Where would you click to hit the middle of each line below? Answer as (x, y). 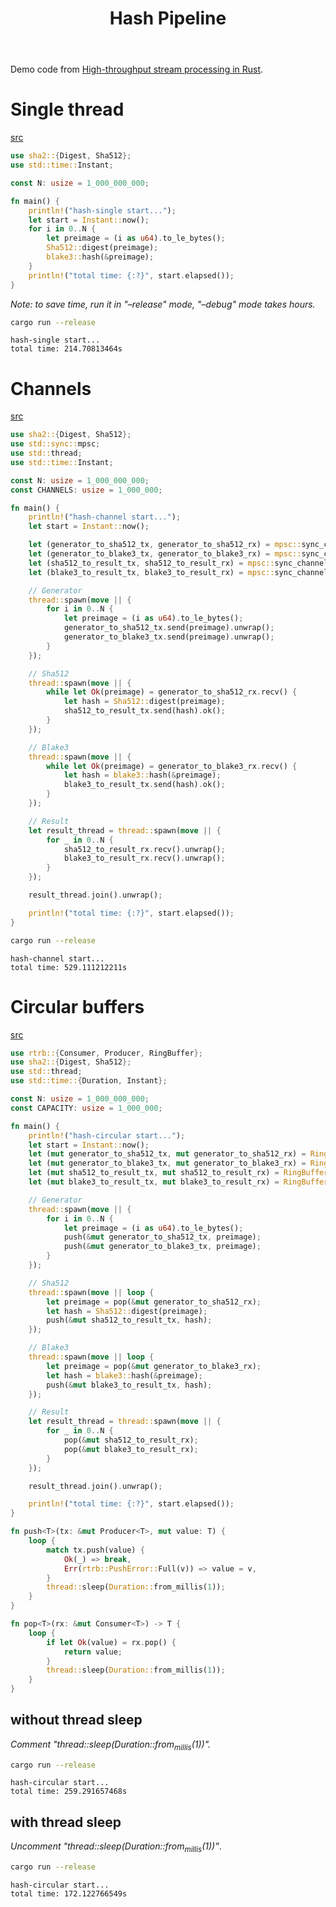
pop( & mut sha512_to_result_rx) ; (131, 1440)
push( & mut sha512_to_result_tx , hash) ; (129, 1320)
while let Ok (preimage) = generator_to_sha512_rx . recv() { (172, 692)
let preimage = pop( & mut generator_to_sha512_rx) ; (154, 1302)
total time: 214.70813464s (66, 349)
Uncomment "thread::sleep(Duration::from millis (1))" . (116, 1847)
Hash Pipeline (168, 18)
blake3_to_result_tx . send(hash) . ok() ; (144, 785)
